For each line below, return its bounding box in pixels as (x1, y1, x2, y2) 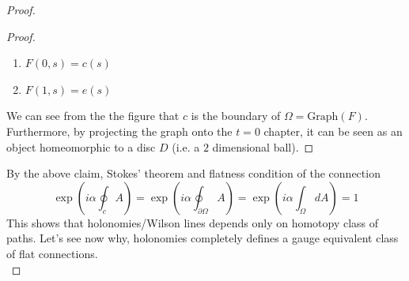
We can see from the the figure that (6, 107, 180, 124)
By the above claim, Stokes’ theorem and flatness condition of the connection (6, 165, 381, 182)
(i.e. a (172, 138, 200, 155)
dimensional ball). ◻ (212, 138, 314, 155)
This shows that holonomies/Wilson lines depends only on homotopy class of (6, 214, 379, 230)
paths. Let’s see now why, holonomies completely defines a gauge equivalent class (6, 230, 399, 246)
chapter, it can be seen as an (263, 122, 403, 139)
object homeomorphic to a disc (6, 138, 156, 155)
